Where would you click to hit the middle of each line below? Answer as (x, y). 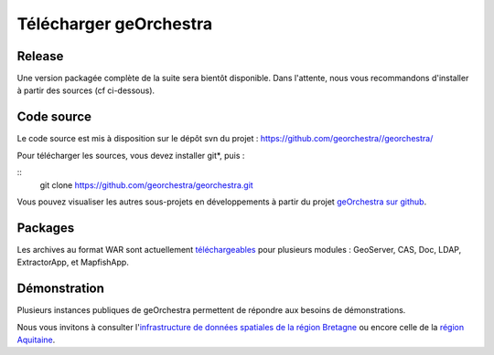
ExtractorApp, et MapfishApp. (73, 262)
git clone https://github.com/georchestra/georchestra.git (146, 185)
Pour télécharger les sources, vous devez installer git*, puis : (131, 155)
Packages (46, 228)
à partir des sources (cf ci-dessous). (86, 90)
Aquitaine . (36, 339)
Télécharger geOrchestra (115, 24)
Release (40, 56)
